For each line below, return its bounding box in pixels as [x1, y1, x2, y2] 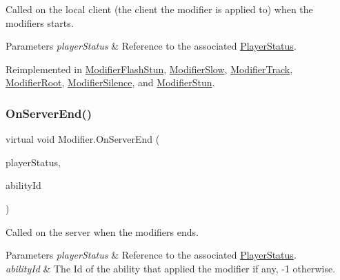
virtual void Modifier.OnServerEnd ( [6, 132, 160, 146]
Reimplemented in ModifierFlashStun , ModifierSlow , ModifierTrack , [6, 61, 293, 76]
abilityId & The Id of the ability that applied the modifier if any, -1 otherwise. [6, 261, 336, 275]
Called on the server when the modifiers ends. [6, 224, 199, 239]
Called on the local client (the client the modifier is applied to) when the [6, 2, 313, 16]
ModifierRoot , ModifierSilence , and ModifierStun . [6, 75, 215, 90]
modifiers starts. [6, 15, 74, 30]
